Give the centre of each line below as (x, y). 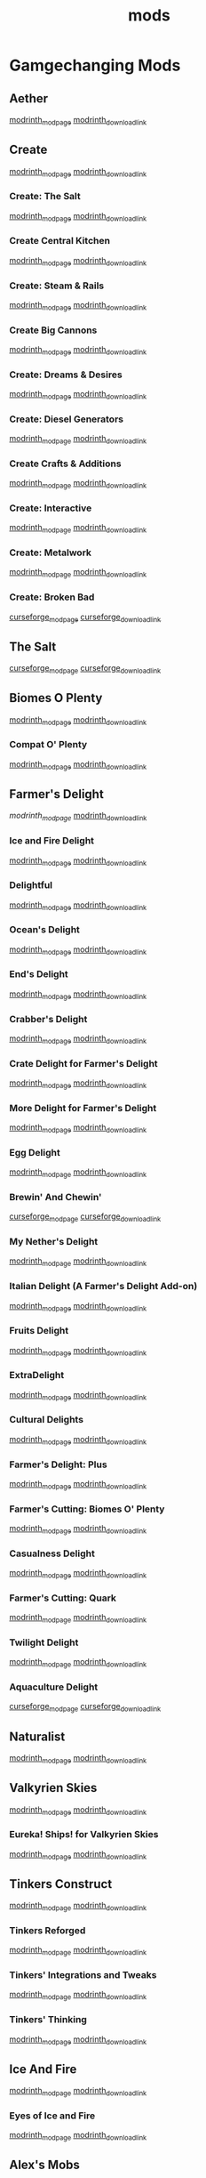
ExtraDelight (37, 1375)
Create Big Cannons (53, 330)
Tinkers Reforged (48, 1930)
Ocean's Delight (44, 930)
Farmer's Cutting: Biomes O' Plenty (87, 1509)
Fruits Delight (39, 1331)
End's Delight (39, 974)
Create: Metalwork (50, 553)
